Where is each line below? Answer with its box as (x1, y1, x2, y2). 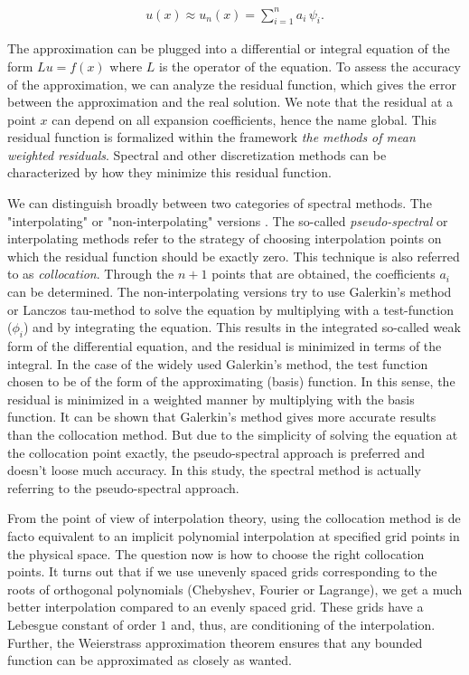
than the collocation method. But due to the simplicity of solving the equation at (7, 425, 458, 443)
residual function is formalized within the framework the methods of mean (7, 128, 416, 147)
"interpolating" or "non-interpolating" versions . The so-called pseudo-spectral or (7, 211, 448, 230)
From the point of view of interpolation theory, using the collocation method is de (7, 509, 461, 528)
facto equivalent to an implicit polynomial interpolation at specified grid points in (7, 526, 460, 545)
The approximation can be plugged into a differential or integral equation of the (7, 39, 450, 58)
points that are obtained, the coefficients (211, 264, 436, 283)
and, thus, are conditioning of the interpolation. (171, 614, 436, 633)
